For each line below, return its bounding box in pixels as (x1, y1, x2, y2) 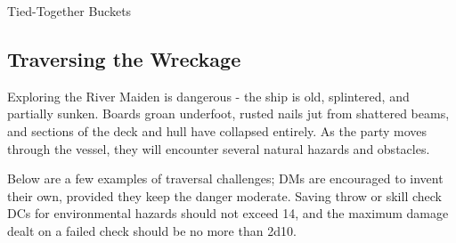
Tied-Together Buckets (7, 2, 132, 20)
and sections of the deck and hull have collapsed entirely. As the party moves (7, 121, 427, 140)
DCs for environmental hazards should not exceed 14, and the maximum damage (7, 204, 449, 223)
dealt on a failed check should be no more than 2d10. (7, 221, 297, 239)
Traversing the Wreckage (7, 45, 241, 72)
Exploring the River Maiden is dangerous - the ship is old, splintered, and (7, 86, 410, 105)
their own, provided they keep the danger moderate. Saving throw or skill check (7, 186, 442, 205)
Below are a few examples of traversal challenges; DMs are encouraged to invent (7, 169, 444, 188)
